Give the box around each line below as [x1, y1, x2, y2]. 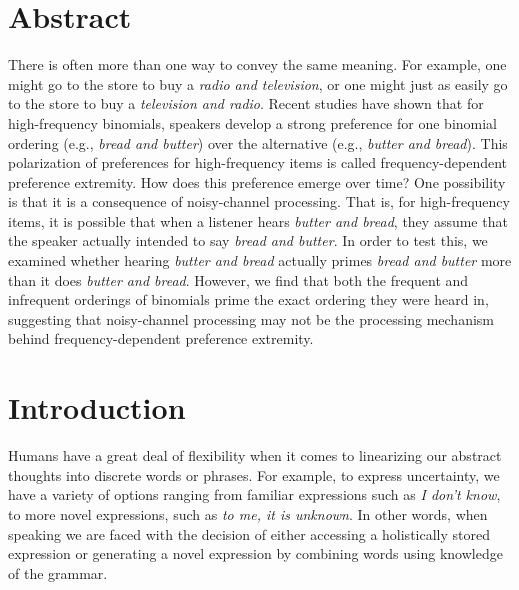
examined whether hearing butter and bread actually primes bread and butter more [8, 250, 512, 271]
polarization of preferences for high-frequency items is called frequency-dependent [8, 152, 508, 173]
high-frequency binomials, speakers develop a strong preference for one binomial [8, 112, 498, 133]
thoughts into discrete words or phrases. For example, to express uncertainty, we [8, 464, 500, 485]
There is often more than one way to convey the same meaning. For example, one [8, 54, 507, 75]
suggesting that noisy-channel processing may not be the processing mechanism [8, 308, 494, 329]
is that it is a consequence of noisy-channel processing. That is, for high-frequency [8, 191, 510, 212]
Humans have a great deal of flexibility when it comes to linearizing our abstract [8, 445, 502, 466]
